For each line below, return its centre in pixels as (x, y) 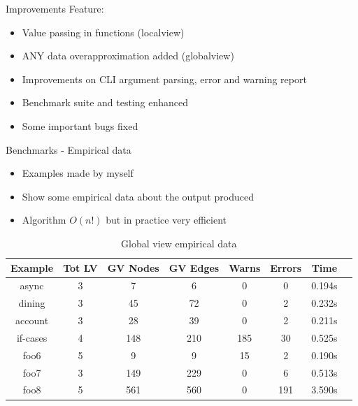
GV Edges (194, 267)
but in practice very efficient (166, 220)
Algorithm (44, 220)
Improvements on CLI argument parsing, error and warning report (164, 79)
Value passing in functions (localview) (103, 32)
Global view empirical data (179, 243)
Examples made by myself (78, 173)
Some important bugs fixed (80, 125)
